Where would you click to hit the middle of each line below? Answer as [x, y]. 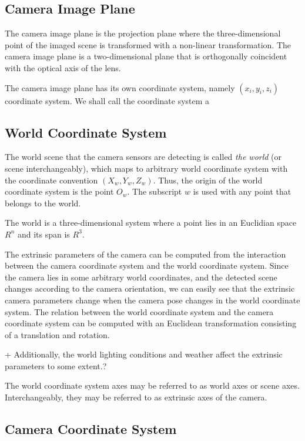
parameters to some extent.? [56, 365]
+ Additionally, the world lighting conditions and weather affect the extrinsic [144, 354]
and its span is [43, 234]
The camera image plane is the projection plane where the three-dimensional [143, 33]
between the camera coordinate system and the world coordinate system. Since [147, 265]
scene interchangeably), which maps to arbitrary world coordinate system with [146, 168]
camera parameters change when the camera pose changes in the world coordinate [152, 300]
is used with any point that [242, 191]
